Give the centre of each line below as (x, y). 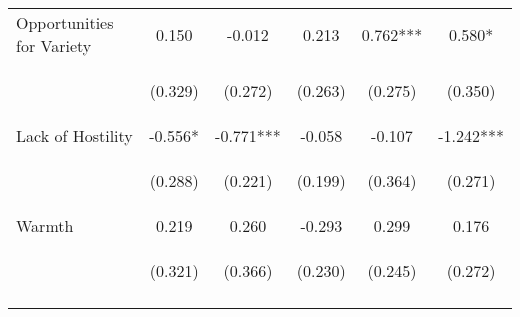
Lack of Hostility (74, 135)
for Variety (54, 45)
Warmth (45, 225)
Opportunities (65, 22)
